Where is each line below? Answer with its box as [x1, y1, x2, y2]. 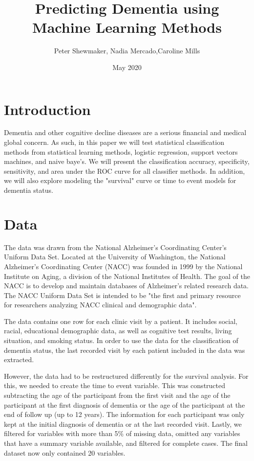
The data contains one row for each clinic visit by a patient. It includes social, [4, 316, 237, 326]
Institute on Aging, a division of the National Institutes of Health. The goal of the [4, 271, 250, 281]
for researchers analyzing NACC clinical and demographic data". [4, 300, 197, 310]
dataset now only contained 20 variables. [4, 447, 126, 458]
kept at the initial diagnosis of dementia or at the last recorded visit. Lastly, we [4, 418, 242, 429]
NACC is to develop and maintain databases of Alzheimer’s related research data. [4, 280, 249, 291]
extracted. [4, 354, 34, 365]
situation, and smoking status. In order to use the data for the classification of [4, 335, 238, 346]
